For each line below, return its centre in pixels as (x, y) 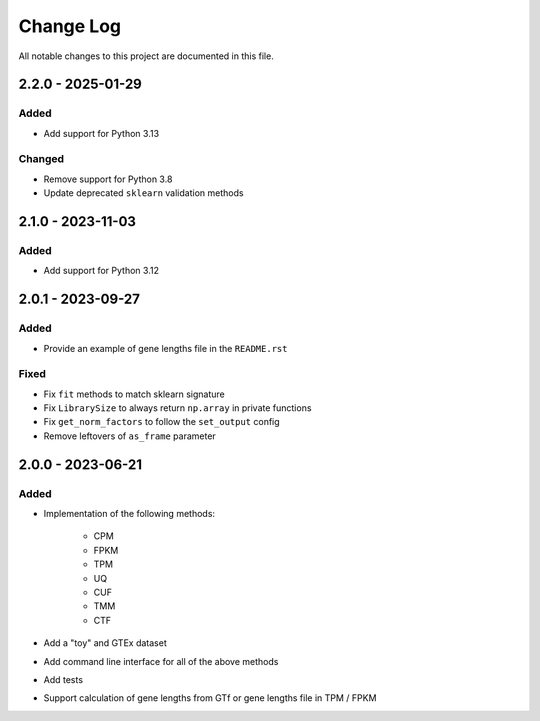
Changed (41, 159)
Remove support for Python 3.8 (108, 179)
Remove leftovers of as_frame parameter (130, 436)
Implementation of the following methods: (129, 514)
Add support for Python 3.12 (101, 271)
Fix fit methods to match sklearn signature (134, 394)
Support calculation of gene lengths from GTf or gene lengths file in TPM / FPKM (210, 698)
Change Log (70, 26)
